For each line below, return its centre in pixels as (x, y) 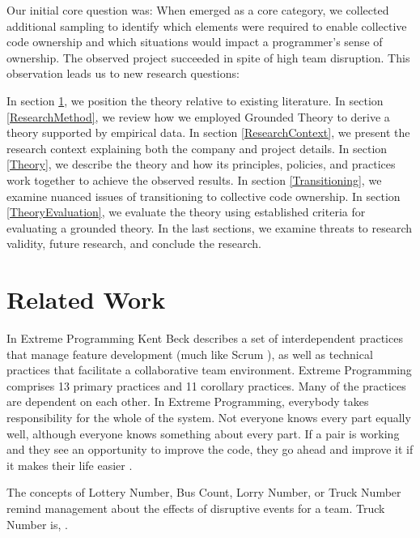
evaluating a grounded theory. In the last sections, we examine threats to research (210, 227)
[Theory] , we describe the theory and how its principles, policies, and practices (201, 164)
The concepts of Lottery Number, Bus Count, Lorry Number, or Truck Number (204, 492)
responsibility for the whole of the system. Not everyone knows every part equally (209, 417)
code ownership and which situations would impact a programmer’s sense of (195, 42)
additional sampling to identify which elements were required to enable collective (207, 26)
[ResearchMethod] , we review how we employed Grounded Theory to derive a (198, 116)
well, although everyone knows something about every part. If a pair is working (203, 433)
